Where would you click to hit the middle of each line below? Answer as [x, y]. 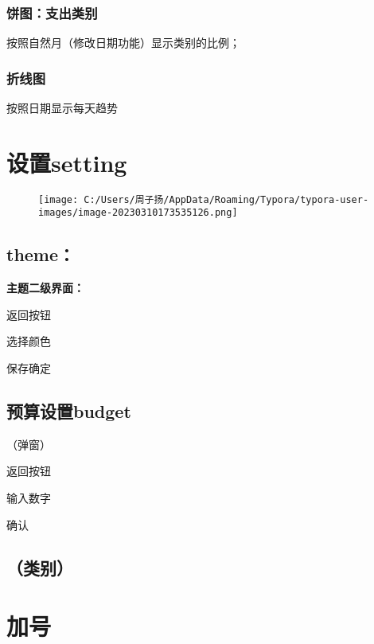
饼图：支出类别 [52, 12]
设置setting [67, 162]
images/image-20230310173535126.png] [138, 213]
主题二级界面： [45, 288]
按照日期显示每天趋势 [62, 108]
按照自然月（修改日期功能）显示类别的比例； [123, 43]
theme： [41, 254]
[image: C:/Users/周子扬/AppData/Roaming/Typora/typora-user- [204, 199]
